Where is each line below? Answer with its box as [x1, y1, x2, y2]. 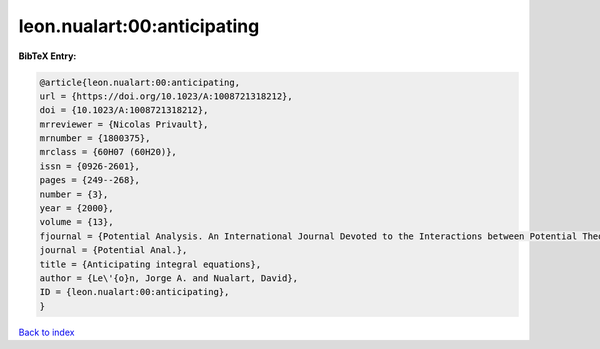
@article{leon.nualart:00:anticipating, [39, 76, 240, 88]
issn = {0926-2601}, [39, 160, 140, 172]
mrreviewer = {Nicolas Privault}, [39, 118, 209, 130]
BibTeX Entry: [18, 50, 77, 62]
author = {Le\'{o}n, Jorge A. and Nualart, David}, [39, 273, 299, 284]
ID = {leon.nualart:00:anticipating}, [39, 286, 230, 298]
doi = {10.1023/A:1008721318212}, [39, 105, 209, 116]
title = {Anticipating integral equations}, [39, 258, 262, 270]
